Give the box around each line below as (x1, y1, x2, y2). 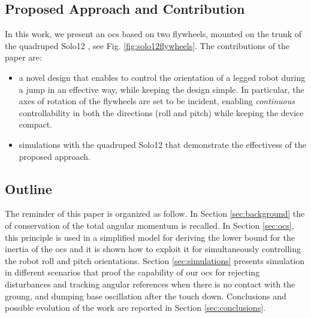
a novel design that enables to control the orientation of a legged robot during (19, 71, 306, 83)
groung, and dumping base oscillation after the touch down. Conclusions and (5, 289, 286, 302)
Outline (5, 179, 52, 198)
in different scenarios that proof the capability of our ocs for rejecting (5, 266, 260, 278)
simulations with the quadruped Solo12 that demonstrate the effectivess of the (19, 138, 306, 150)
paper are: (5, 51, 42, 63)
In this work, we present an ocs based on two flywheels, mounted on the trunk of (5, 28, 302, 40)
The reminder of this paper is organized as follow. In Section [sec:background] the (5, 207, 305, 220)
